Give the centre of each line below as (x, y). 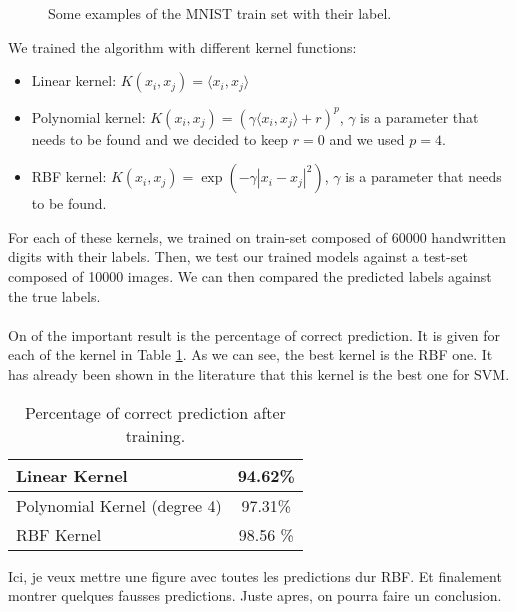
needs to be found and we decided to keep (160, 138)
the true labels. (54, 295)
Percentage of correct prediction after (155, 412)
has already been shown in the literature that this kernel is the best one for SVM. (259, 374)
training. (155, 435)
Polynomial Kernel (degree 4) (119, 505)
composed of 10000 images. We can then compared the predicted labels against (250, 276)
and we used (367, 138)
